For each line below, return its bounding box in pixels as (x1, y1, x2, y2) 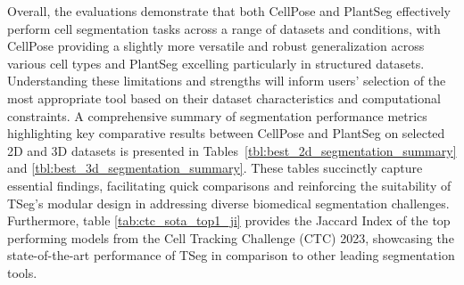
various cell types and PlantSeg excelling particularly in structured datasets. (7, 53, 425, 72)
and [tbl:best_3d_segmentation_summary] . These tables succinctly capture (7, 159, 423, 177)
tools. (7, 263, 37, 281)
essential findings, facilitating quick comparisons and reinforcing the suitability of (7, 175, 452, 194)
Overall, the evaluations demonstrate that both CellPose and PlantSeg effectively (7, 2, 451, 20)
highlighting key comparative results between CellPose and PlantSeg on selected (7, 124, 445, 142)
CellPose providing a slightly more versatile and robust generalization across (7, 37, 425, 55)
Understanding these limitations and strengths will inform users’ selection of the (7, 71, 446, 90)
